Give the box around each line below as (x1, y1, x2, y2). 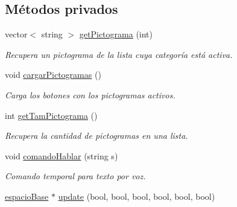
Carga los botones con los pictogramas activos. (5, 88, 175, 101)
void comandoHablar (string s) (5, 149, 118, 162)
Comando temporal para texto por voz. (5, 170, 146, 182)
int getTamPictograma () (5, 109, 98, 121)
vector (5, 28, 28, 40)
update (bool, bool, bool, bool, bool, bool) (58, 189, 215, 202)
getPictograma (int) (79, 28, 153, 40)
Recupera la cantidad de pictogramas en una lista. (5, 129, 188, 142)
